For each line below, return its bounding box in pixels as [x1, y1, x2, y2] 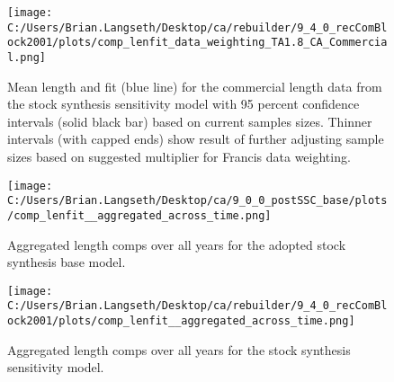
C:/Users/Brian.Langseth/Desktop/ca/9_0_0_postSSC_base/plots [7, 194, 388, 208]
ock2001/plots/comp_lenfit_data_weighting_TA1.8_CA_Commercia [7, 36, 388, 49]
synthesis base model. [7, 253, 126, 271]
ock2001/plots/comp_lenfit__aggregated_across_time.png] [7, 315, 355, 328]
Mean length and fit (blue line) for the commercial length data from [7, 76, 382, 95]
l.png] [7, 50, 46, 64]
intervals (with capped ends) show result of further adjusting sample [7, 129, 384, 148]
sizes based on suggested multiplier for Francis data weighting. [7, 147, 351, 165]
